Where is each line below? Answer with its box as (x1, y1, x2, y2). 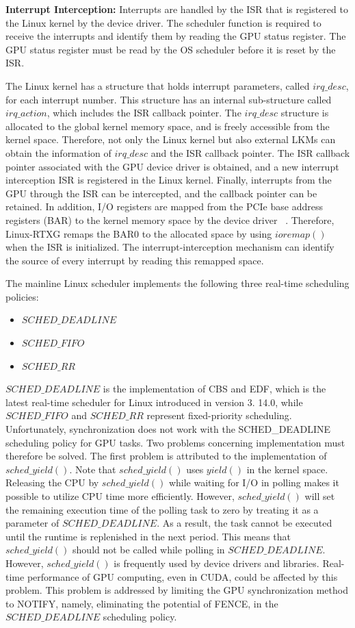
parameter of (5, 516, 60, 530)
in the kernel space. (246, 462, 328, 476)
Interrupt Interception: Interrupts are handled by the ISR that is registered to (5, 2, 348, 16)
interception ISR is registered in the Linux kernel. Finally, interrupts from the (5, 173, 332, 187)
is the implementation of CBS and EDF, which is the (103, 381, 326, 396)
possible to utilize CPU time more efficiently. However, (5, 489, 235, 503)
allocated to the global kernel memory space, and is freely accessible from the (5, 118, 330, 133)
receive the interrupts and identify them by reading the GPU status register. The (5, 29, 346, 43)
